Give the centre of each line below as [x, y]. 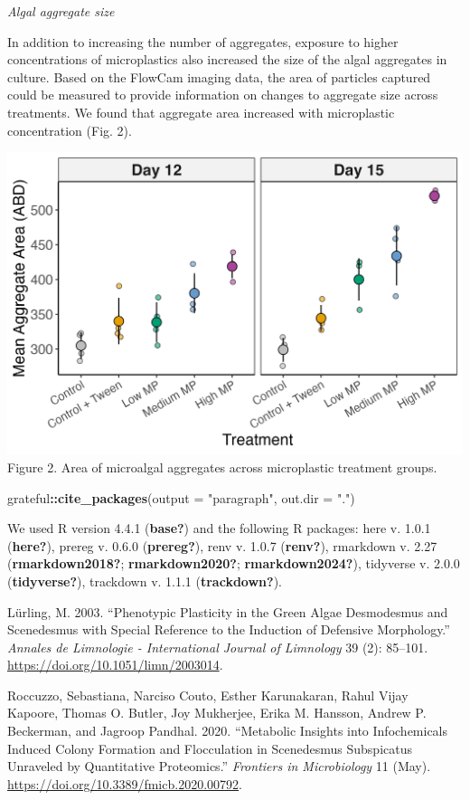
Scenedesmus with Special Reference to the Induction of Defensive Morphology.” [229, 629]
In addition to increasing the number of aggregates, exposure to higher [203, 41]
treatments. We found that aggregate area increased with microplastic [201, 112]
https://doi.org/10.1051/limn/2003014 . [115, 665]
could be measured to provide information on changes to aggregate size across [223, 95]
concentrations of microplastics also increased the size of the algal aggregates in [227, 59]
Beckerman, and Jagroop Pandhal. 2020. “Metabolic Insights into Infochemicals [228, 731]
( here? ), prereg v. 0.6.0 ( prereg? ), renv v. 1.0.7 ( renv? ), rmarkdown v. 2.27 [222, 545]
